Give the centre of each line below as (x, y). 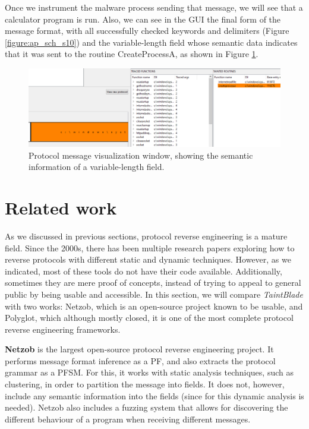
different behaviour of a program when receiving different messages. (128, 419)
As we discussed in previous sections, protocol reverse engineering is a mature (146, 236)
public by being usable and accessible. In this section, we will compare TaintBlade (154, 294)
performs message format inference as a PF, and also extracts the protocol (140, 360)
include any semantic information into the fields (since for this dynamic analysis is (154, 395)
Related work (61, 208)
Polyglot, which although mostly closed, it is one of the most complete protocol (149, 318)
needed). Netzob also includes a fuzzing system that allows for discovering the (146, 407)
